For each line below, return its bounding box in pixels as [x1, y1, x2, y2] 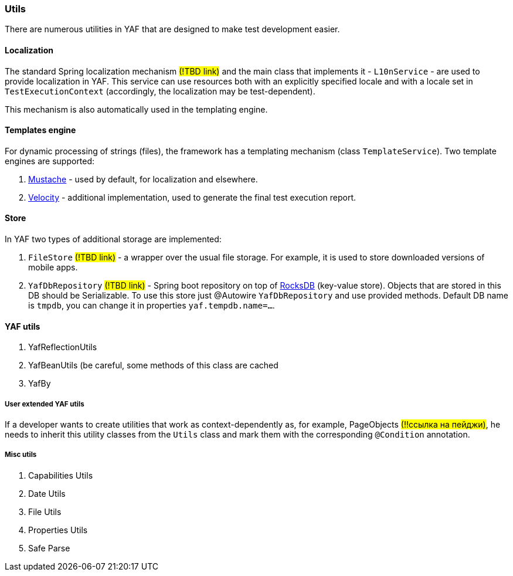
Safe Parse [28, 543, 70, 553]
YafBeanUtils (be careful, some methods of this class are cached [28, 360, 278, 371]
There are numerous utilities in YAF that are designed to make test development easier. [5, 24, 340, 35]
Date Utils [28, 488, 66, 499]
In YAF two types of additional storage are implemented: [5, 234, 222, 245]
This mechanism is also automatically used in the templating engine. [5, 104, 268, 114]
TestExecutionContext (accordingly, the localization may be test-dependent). [5, 86, 315, 96]
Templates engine [5, 125, 76, 135]
